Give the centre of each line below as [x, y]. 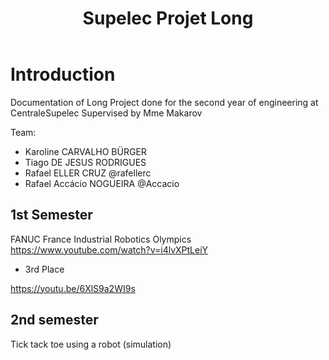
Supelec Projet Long [168, 18]
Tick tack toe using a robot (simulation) [91, 344]
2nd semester [54, 320]
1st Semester [51, 215]
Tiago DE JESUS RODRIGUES [85, 162]
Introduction [63, 74]
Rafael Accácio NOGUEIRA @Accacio [102, 183]
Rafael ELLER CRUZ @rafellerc [88, 173]
